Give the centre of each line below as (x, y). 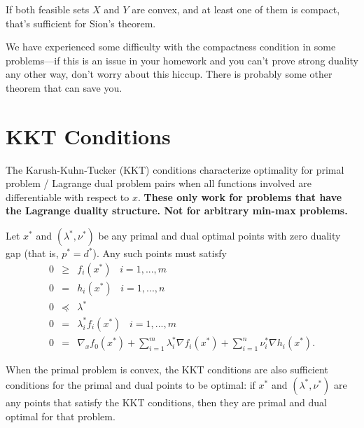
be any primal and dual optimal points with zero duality (219, 236)
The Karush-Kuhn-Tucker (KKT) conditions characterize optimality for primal (175, 169)
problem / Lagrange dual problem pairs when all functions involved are (159, 183)
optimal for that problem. (61, 416)
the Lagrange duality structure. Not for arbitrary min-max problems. (177, 210)
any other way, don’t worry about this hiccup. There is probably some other (169, 74)
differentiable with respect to (68, 196)
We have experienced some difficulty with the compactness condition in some (171, 47)
